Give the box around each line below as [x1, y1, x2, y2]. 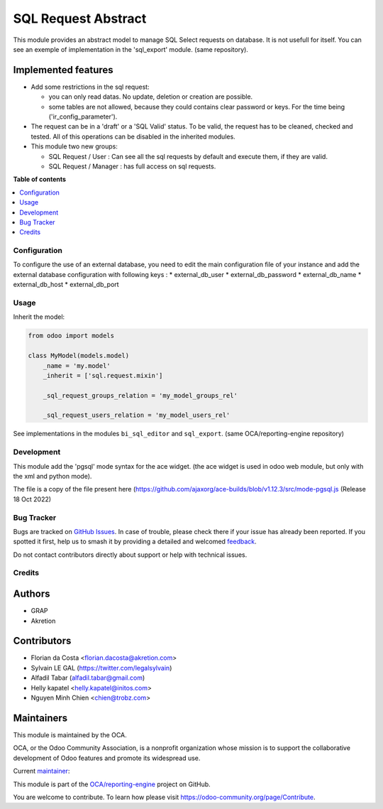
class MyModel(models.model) [28, 352, 130, 360]
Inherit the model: [13, 313, 65, 321]
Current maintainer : [13, 767, 70, 776]
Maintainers [13, 712, 68, 724]
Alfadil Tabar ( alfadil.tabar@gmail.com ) [30, 673, 145, 682]
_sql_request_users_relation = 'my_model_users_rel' [43, 411, 231, 419]
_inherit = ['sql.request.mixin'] [43, 371, 163, 379]
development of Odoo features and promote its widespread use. [13, 754, 201, 762]
